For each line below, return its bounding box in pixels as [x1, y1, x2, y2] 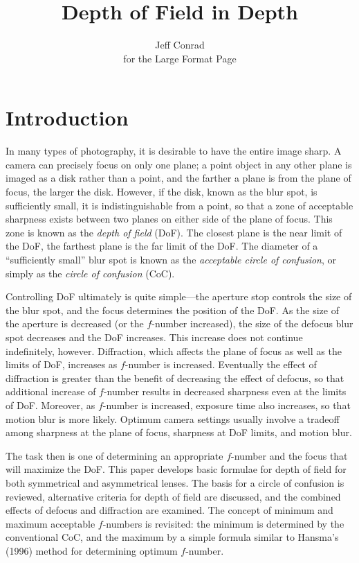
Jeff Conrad [155, 37, 205, 52]
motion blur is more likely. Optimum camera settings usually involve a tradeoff [6, 411, 340, 426]
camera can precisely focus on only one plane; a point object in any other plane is [6, 157, 352, 171]
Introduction [6, 103, 129, 132]
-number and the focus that [231, 448, 348, 462]
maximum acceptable [6, 516, 95, 530]
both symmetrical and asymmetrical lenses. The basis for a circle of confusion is [6, 475, 344, 490]
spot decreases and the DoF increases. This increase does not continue [6, 329, 303, 344]
